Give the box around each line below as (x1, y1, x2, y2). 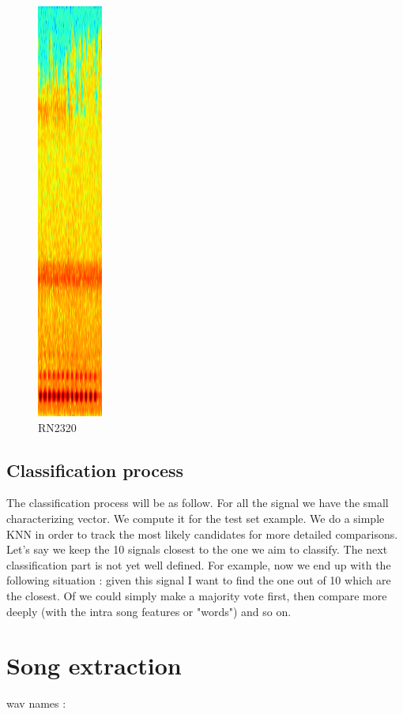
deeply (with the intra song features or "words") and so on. (6, 603, 292, 619)
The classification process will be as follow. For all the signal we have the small (6, 494, 389, 511)
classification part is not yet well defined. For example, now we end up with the (6, 556, 391, 573)
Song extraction (6, 649, 182, 682)
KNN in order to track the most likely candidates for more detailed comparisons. (6, 525, 398, 542)
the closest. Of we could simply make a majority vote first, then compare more (6, 587, 387, 603)
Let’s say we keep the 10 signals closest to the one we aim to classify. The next (6, 541, 388, 558)
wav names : (6, 695, 66, 712)
